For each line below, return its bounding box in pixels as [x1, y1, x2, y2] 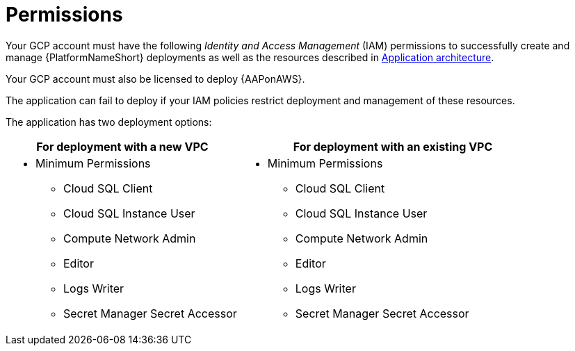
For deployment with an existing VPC [293, 139, 493, 154]
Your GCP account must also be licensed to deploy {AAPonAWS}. [6, 72, 305, 85]
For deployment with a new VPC [36, 139, 209, 154]
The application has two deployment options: [6, 115, 212, 128]
